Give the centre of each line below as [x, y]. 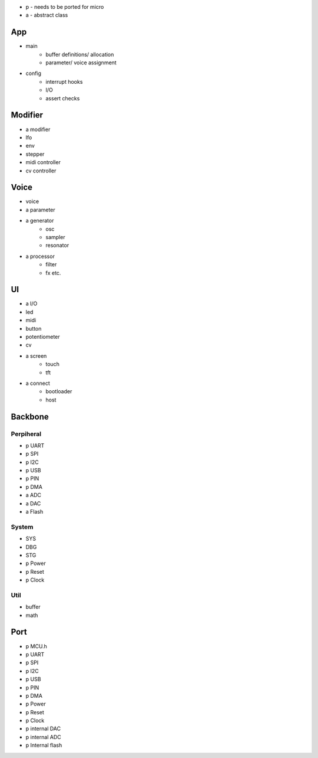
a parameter [40, 210]
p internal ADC [43, 737]
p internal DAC [43, 728]
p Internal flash [44, 745]
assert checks [63, 98]
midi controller [43, 162]
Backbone [30, 416]
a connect [38, 383]
